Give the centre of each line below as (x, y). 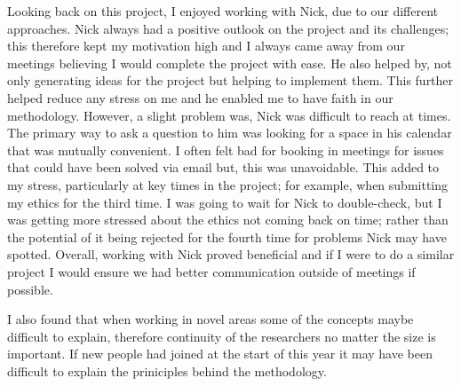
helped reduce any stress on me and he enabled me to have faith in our (200, 97)
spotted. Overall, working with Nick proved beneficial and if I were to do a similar (231, 254)
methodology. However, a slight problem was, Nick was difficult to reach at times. (229, 115)
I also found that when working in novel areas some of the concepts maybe (211, 319)
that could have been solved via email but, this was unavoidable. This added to (223, 167)
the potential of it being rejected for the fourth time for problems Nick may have (227, 236)
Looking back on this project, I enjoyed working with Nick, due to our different (223, 11)
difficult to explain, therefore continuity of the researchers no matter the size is (222, 336)
